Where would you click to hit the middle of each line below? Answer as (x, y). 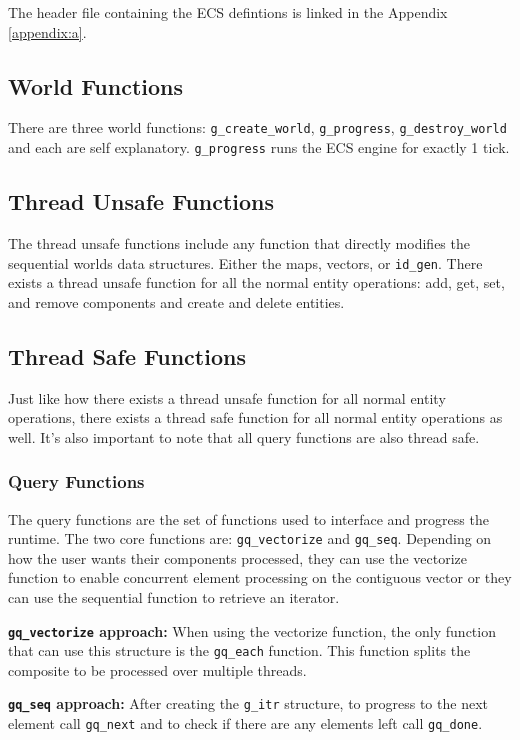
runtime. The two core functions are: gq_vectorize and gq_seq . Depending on (250, 538)
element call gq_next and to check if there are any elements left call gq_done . (245, 723)
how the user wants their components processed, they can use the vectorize (238, 557)
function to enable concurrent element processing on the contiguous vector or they (260, 577)
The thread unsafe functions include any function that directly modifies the (239, 242)
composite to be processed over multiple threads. (157, 669)
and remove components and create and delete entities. (176, 301)
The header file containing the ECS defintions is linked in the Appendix (228, 12)
